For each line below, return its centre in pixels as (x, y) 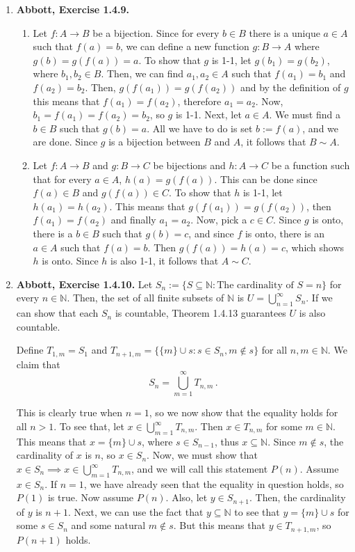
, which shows (315, 247)
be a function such (311, 165)
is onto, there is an (285, 233)
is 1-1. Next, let (208, 115)
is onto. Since (70, 261)
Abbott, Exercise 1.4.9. (73, 9)
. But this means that (219, 525)
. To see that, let (89, 426)
